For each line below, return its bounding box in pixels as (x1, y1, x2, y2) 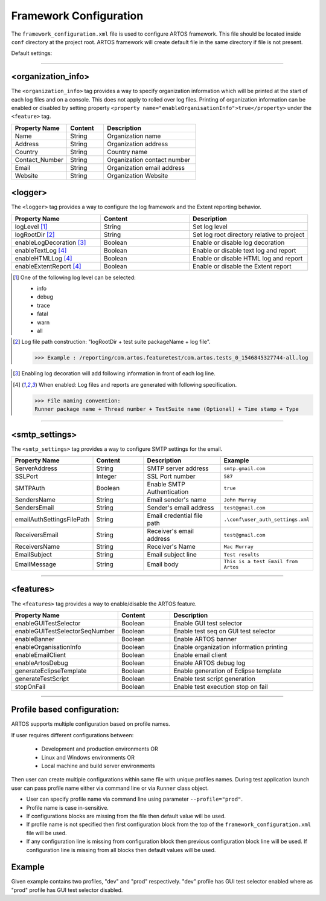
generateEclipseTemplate (14, 667, 87, 675)
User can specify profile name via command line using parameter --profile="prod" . (26, 795, 243, 803)
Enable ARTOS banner (173, 635, 237, 643)
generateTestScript (14, 674, 69, 683)
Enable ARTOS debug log (173, 659, 246, 667)
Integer (96, 472, 117, 480)
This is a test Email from (223, 558, 298, 565)
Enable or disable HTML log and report (192, 254, 303, 262)
